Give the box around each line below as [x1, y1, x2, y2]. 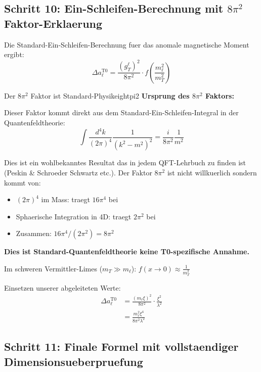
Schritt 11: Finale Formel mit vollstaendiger [4, 339, 239, 354]
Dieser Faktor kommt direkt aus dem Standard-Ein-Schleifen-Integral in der [4, 107, 239, 118]
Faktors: [205, 90, 234, 101]
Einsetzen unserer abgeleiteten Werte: [4, 282, 121, 293]
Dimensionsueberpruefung [4, 353, 143, 369]
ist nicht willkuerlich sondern [167, 167, 257, 177]
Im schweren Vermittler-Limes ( [4, 263, 103, 273]
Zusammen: [16, 228, 52, 239]
